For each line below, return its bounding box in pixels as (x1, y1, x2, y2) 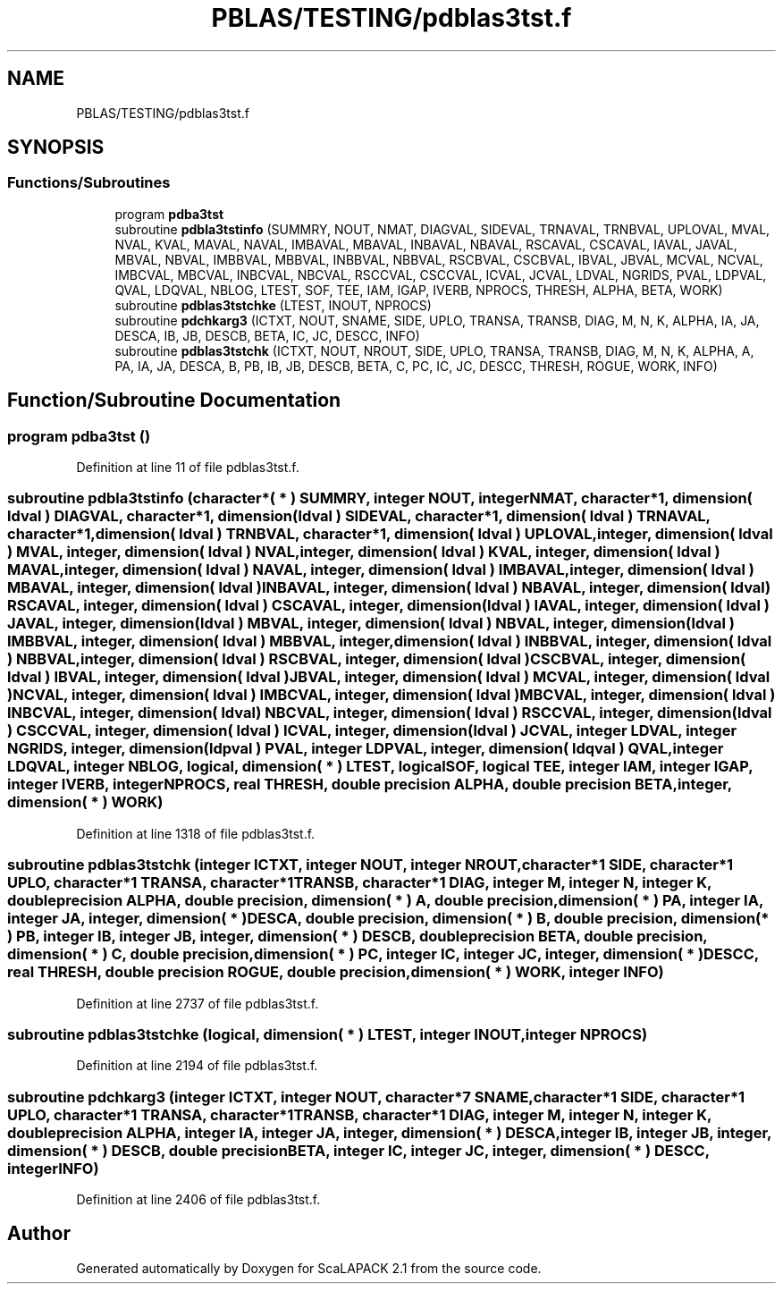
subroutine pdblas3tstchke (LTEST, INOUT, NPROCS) (114, 297, 432, 313)
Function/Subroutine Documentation (7, 389, 341, 412)
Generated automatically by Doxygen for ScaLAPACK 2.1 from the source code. (76, 1260, 542, 1276)
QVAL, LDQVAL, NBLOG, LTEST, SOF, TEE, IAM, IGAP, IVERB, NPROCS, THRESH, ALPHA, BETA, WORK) (114, 282, 723, 298)
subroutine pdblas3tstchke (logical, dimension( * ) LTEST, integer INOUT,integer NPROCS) (7, 1025, 648, 1043)
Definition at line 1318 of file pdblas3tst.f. (76, 825, 316, 841)
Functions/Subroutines (7, 173, 171, 192)
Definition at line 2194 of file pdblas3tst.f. (76, 1058, 318, 1074)
